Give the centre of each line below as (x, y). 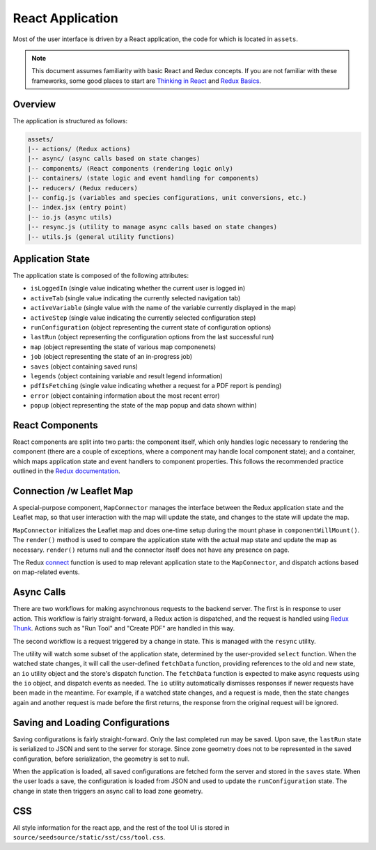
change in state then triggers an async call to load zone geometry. (108, 791)
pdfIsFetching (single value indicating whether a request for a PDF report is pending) (156, 386)
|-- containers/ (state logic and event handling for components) (143, 178)
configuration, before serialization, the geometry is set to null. (101, 759)
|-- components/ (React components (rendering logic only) (130, 168)
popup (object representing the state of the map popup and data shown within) (143, 405)
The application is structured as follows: (70, 121)
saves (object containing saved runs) (84, 366)
